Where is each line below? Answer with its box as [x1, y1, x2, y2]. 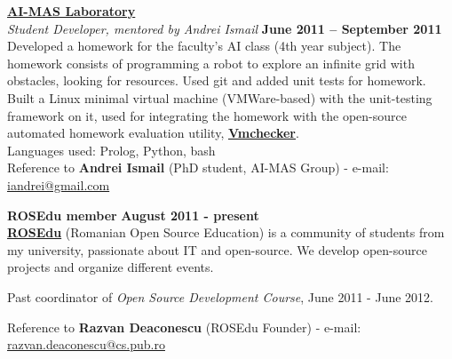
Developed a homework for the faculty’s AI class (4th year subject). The [7, 36, 401, 55]
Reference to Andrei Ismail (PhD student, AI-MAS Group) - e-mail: [7, 158, 389, 177]
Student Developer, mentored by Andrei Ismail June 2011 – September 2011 [7, 19, 442, 37]
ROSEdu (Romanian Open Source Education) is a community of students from [7, 223, 445, 242]
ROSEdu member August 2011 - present [7, 205, 259, 224]
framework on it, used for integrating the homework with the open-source [7, 106, 407, 124]
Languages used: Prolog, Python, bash [7, 140, 216, 159]
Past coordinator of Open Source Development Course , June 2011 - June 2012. [7, 287, 433, 306]
